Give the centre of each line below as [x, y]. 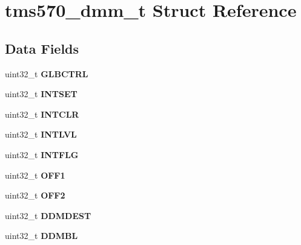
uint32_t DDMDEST [48, 215]
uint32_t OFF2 [35, 195]
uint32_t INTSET [41, 94]
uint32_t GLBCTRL [47, 73]
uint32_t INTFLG [42, 154]
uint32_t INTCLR [42, 114]
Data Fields [42, 48]
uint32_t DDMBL [41, 236]
